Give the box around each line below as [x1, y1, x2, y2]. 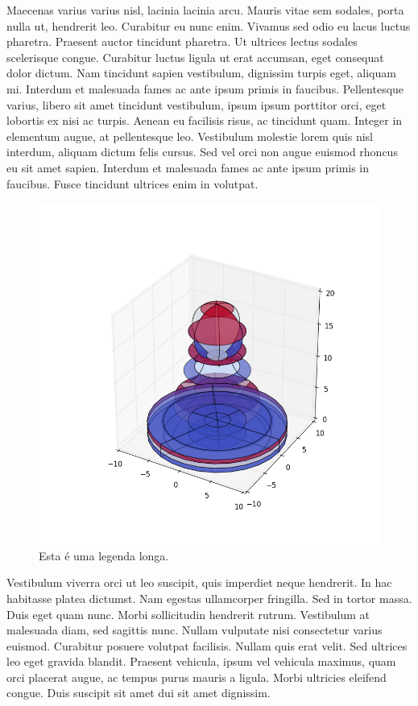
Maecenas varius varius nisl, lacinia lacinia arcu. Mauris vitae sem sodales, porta [6, 2, 404, 18]
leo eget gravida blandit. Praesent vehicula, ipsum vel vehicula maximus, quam [6, 653, 396, 670]
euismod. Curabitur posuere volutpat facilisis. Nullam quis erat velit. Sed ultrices [6, 637, 408, 654]
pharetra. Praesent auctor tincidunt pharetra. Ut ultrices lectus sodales [6, 33, 358, 50]
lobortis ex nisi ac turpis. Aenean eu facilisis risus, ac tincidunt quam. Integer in [6, 112, 403, 129]
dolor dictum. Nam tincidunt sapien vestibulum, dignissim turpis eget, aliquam [6, 64, 396, 81]
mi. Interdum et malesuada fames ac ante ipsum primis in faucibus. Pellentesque [6, 80, 404, 97]
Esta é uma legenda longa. [39, 547, 169, 564]
